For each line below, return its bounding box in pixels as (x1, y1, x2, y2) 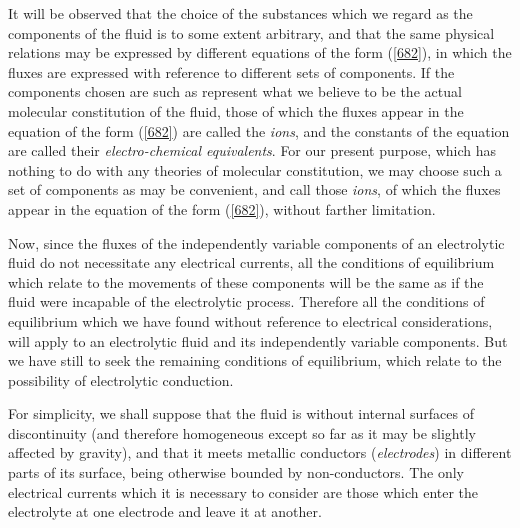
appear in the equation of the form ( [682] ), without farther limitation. (8, 198, 436, 219)
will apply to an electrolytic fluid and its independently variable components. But (8, 330, 508, 351)
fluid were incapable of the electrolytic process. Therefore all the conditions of (8, 291, 485, 312)
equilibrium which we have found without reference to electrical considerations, (8, 310, 493, 331)
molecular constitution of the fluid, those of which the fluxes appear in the (8, 100, 464, 121)
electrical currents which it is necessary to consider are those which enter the (8, 481, 479, 502)
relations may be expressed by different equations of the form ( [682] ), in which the (8, 42, 512, 63)
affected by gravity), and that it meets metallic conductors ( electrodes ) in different (8, 442, 512, 463)
